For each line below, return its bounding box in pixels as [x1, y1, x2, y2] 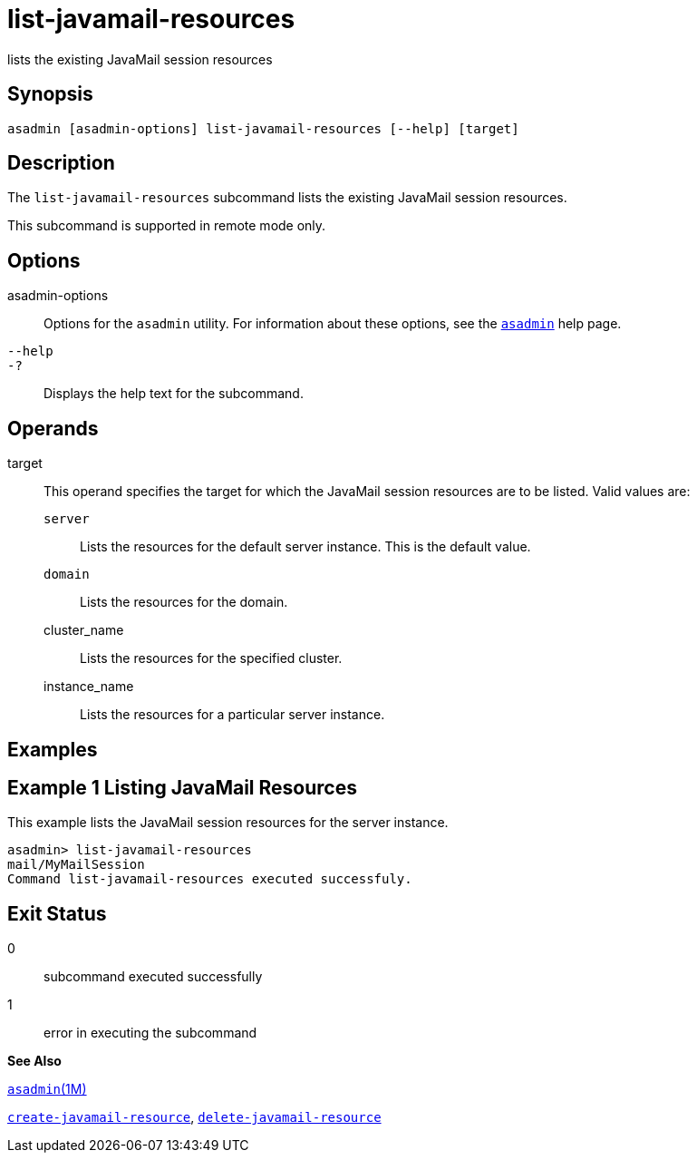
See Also [7, 1053, 62, 1069]
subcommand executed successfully [44, 969, 263, 985]
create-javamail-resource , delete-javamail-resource [7, 1109, 382, 1126]
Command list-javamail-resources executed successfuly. [7, 872, 412, 887]
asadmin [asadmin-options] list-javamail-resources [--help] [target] [7, 121, 519, 136]
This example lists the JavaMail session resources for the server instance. [7, 814, 449, 831]
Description [7, 151, 115, 175]
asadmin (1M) [7, 1081, 87, 1097]
